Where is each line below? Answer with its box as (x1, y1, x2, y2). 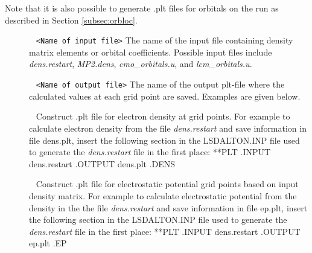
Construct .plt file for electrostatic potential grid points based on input (36, 178, 299, 190)
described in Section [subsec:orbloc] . (5, 13, 138, 26)
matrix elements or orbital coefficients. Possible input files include (29, 45, 272, 58)
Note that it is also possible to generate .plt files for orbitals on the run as (5, 2, 279, 14)
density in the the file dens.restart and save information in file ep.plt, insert (29, 201, 308, 214)
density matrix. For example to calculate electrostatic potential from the (29, 189, 297, 202)
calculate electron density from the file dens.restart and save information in (29, 121, 307, 134)
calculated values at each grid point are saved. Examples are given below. (29, 89, 301, 102)
